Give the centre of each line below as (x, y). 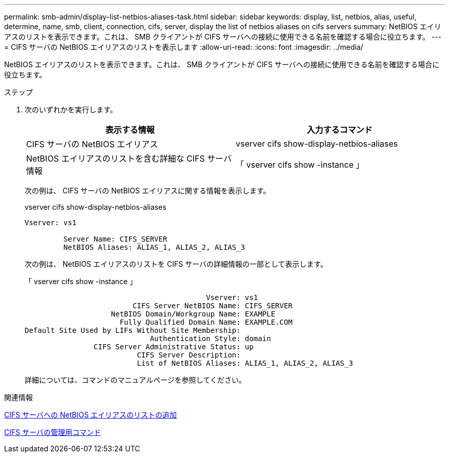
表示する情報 (130, 130)
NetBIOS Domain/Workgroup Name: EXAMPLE (193, 314)
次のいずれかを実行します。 (71, 110)
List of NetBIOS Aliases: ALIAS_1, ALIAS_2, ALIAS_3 (245, 363)
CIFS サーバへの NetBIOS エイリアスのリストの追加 (90, 415)
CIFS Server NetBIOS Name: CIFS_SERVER (212, 306)
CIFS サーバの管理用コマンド (53, 432)
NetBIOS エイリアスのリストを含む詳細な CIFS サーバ (129, 158)
